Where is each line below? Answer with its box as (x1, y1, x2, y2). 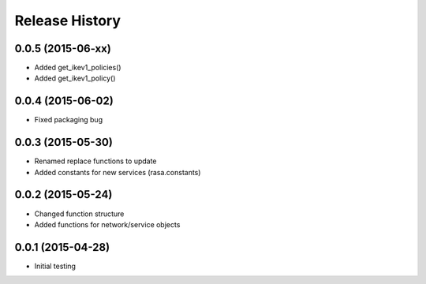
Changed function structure (34, 209, 125, 219)
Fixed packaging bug (34, 115, 103, 125)
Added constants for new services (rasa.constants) (34, 167, 201, 177)
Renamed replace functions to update (34, 156, 157, 166)
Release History (14, 12, 121, 29)
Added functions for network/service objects (34, 219, 181, 229)
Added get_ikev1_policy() (34, 73, 116, 83)
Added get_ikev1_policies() (34, 63, 121, 73)
